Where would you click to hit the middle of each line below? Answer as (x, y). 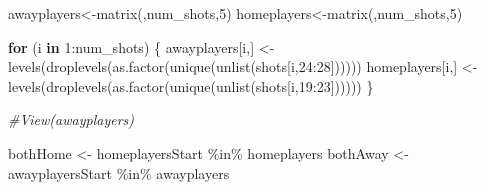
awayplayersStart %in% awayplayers (119, 172)
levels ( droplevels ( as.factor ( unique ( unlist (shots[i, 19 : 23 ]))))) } (191, 85)
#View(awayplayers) (71, 119)
